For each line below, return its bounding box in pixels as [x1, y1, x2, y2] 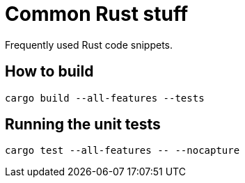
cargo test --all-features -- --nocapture [5, 145, 240, 157]
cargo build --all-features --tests [5, 92, 205, 104]
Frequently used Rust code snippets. [5, 38, 173, 51]
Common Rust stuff [5, 2, 189, 26]
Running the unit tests [5, 116, 161, 134]
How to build [5, 63, 94, 81]
